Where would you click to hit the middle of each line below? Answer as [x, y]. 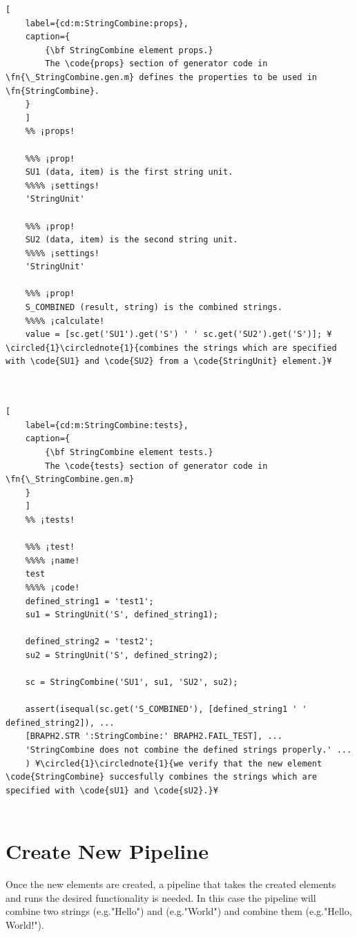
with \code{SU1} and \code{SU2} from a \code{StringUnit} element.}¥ [169, 361]
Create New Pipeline [107, 851]
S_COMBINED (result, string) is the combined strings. [154, 308]
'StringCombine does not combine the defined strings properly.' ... [189, 750]
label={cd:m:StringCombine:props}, [107, 23]
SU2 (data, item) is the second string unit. [132, 240]
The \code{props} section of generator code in [156, 64]
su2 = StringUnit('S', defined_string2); [122, 655]
